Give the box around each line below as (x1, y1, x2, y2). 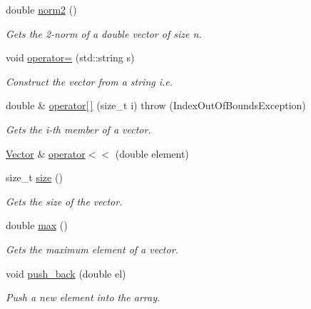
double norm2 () (6, 2, 77, 16)
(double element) (115, 146, 189, 161)
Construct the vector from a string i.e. (6, 74, 173, 88)
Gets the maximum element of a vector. (6, 241, 178, 256)
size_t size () (6, 170, 63, 185)
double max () (6, 218, 68, 233)
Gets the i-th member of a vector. (6, 121, 151, 136)
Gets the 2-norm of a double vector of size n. (6, 26, 202, 41)
